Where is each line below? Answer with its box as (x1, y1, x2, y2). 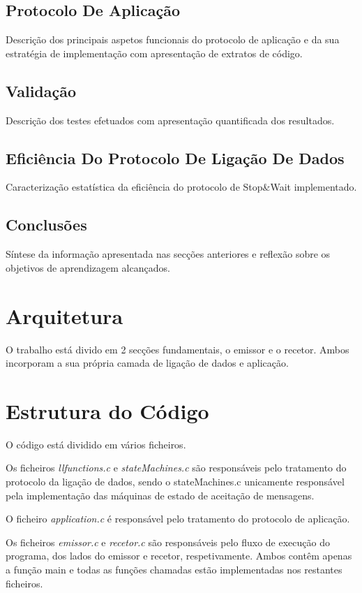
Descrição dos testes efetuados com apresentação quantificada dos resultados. (6, 112, 335, 127)
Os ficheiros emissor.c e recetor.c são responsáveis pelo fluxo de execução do (6, 534, 330, 549)
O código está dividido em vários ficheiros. (6, 437, 186, 451)
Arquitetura (6, 301, 123, 330)
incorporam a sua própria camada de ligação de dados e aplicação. (6, 356, 289, 370)
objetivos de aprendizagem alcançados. (6, 260, 170, 274)
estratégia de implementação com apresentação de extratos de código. (6, 45, 303, 60)
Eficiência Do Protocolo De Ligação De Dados (6, 147, 345, 168)
